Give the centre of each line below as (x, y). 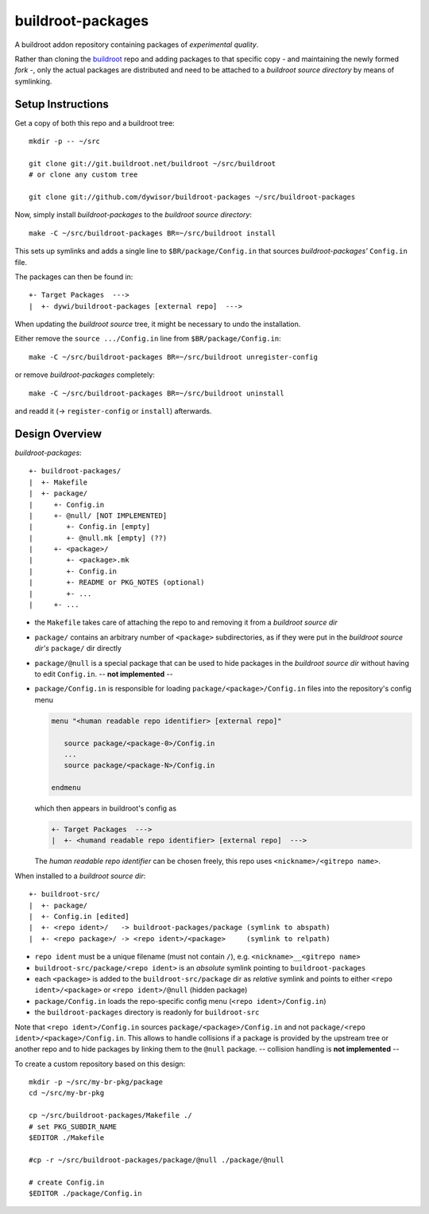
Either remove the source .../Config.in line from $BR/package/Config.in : (148, 339)
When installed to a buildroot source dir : (80, 876)
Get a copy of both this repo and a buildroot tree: (95, 123)
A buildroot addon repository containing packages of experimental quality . (137, 45)
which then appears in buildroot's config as (106, 808)
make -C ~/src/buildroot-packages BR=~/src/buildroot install (153, 233)
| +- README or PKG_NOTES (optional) (117, 582)
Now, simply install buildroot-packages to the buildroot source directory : (133, 215)
